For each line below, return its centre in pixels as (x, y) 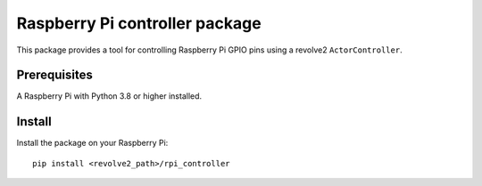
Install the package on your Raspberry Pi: (92, 143)
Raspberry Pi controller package (139, 23)
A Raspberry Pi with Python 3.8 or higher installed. (109, 96)
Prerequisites (54, 75)
